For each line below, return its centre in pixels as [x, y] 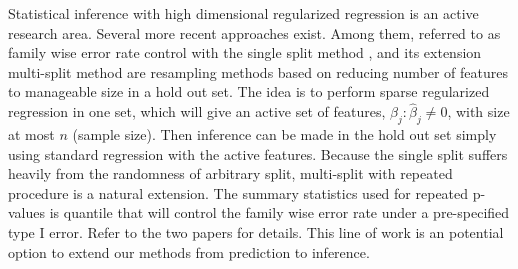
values [27, 212]
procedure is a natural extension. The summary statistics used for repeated [238, 192]
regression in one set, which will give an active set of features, [197, 111]
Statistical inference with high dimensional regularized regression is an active [243, 13]
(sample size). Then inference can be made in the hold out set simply [284, 133]
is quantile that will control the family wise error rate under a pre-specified [279, 212]
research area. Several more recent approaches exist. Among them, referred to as [254, 32]
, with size [478, 111]
